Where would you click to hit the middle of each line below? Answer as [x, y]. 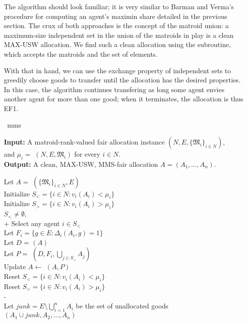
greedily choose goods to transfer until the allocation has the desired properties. [122, 80]
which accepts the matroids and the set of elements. [81, 54]
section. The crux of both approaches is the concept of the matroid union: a [116, 25]
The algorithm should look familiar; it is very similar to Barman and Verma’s [119, 6]
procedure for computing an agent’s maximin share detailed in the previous [116, 16]
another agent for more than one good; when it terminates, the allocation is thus [124, 99]
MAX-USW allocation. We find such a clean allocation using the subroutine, [117, 44]
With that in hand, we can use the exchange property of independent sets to [117, 70]
